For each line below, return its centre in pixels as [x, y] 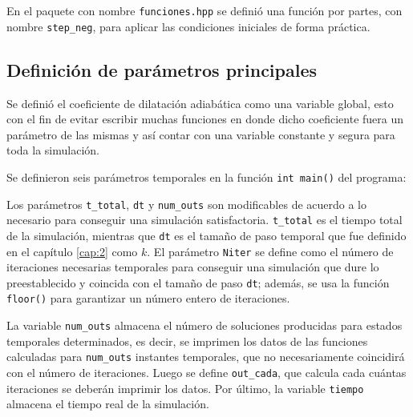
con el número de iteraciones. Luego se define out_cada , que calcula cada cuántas [206, 372]
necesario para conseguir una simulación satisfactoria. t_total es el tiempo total [204, 220]
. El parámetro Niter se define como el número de [270, 251]
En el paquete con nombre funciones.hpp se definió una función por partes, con [204, 10]
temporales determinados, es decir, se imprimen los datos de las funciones [187, 341]
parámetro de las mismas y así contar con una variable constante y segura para [201, 134]
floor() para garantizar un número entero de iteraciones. [148, 298]
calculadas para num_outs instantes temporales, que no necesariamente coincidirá [206, 357]
